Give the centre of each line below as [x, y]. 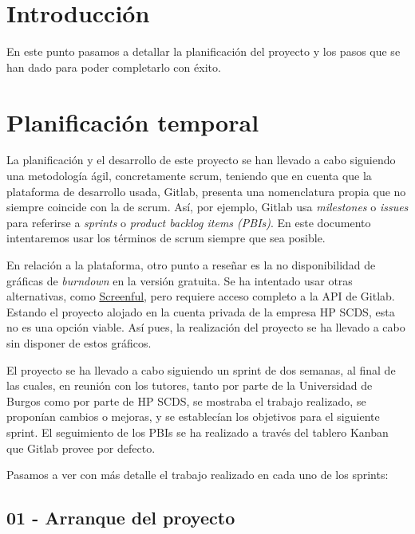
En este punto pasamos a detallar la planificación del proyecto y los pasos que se [204, 51]
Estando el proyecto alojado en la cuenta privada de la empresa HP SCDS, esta [201, 311]
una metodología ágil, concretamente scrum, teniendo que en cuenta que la [189, 176]
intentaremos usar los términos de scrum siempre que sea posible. [166, 238]
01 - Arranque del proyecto [121, 518]
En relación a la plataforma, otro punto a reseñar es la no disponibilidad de [191, 265]
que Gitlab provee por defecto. [81, 448]
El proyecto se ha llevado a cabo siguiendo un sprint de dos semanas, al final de [201, 369]
